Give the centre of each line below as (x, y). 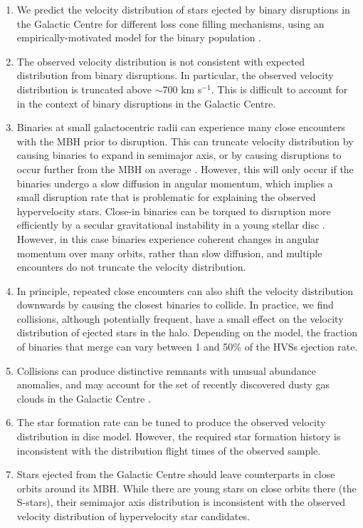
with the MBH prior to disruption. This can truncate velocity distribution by (185, 141)
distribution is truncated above (84, 89)
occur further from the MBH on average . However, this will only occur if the (185, 169)
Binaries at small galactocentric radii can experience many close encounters (181, 127)
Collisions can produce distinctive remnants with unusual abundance (166, 370)
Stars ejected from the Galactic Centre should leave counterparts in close (176, 474)
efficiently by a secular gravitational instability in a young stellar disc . (171, 225)
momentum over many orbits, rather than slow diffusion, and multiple (169, 253)
